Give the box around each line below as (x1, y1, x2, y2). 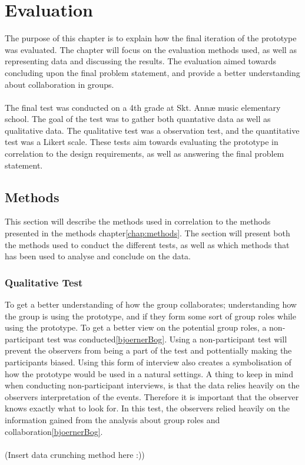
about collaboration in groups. (5, 78, 114, 90)
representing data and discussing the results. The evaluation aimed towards (5, 55, 277, 67)
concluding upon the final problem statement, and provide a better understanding (5, 66, 300, 78)
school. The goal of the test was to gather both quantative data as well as (5, 113, 271, 125)
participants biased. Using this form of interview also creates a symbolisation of (5, 356, 291, 368)
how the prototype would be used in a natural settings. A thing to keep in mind (5, 367, 293, 380)
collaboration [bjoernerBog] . (5, 425, 103, 437)
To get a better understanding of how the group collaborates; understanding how (5, 298, 297, 311)
